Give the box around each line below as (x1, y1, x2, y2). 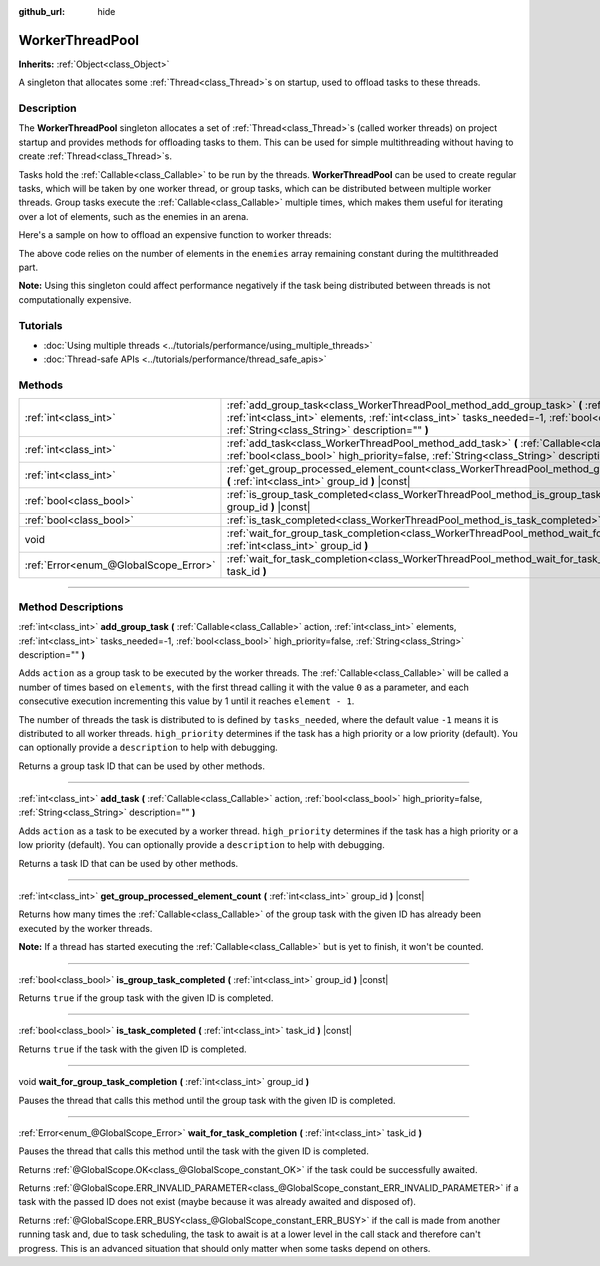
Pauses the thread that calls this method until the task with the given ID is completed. (18, 1145, 369, 1157)
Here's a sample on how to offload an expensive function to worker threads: (18, 229, 332, 241)
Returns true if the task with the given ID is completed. (18, 1043, 247, 1055)
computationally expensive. (18, 293, 132, 305)
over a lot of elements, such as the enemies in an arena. (18, 210, 249, 222)
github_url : (18, 6, 65, 17)
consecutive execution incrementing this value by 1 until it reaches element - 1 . (18, 695, 355, 707)
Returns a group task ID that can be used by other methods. (18, 760, 265, 772)
